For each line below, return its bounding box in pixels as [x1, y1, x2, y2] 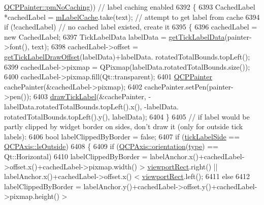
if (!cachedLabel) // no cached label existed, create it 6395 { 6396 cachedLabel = [4, 21, 257, 32]
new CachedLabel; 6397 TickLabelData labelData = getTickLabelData [4, 31, 225, 42]
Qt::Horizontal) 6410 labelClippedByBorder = [4, 151, 148, 161]
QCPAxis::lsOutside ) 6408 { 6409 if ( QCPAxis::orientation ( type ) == [4, 141, 219, 152]
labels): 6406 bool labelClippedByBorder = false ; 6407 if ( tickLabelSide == [4, 131, 240, 141]
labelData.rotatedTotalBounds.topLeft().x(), [4, 101, 142, 111]
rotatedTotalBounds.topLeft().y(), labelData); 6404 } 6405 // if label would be [4, 111, 250, 122]
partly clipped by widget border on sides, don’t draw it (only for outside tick [4, 121, 243, 132]
